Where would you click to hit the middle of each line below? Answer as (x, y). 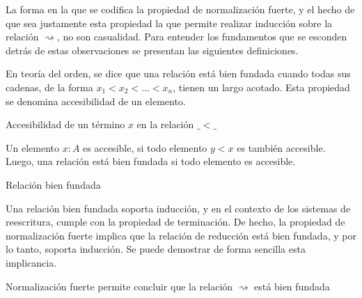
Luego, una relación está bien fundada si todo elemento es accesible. (151, 161)
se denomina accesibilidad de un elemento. (96, 101)
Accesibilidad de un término (65, 124)
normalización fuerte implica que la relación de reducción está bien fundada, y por (181, 235)
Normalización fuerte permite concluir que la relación (119, 286)
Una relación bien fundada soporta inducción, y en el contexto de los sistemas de (178, 208)
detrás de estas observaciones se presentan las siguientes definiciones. (152, 50)
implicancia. (31, 262)
